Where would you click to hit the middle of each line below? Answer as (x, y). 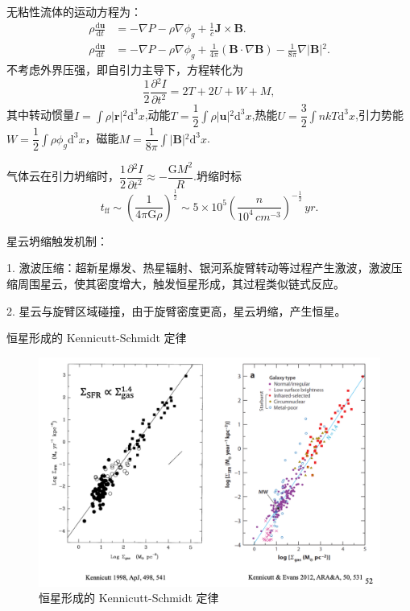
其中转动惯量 (40, 115)
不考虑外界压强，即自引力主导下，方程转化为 (125, 70)
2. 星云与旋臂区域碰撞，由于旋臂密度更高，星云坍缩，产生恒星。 (176, 310)
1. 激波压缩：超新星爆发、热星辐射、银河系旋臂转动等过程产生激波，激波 (199, 268)
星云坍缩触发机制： (57, 240)
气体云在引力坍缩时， (63, 176)
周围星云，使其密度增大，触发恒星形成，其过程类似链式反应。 (181, 283)
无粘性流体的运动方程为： (74, 11)
